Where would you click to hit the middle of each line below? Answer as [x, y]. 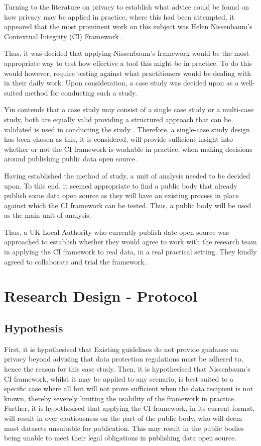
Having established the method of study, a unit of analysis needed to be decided [127, 175]
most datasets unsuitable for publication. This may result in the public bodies [124, 428]
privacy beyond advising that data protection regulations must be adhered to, [124, 359]
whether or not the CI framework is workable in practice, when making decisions [128, 149]
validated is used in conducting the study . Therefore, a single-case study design [127, 129]
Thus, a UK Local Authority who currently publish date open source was [117, 232]
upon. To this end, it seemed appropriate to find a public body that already [121, 185]
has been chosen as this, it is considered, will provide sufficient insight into [119, 139]
